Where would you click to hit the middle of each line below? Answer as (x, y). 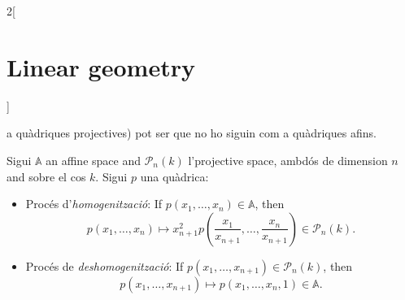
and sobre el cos (46, 176)
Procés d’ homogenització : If (94, 204)
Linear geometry (101, 66)
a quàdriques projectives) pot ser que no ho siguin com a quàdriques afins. (192, 133)
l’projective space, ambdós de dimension (288, 160)
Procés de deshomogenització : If (105, 265)
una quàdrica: (174, 176)
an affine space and (93, 160)
